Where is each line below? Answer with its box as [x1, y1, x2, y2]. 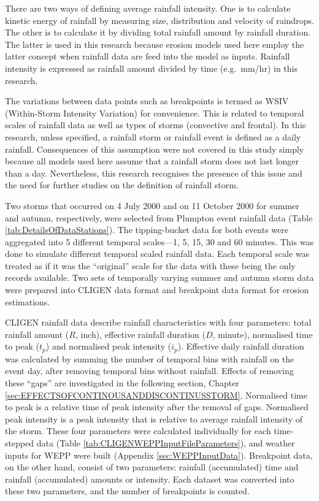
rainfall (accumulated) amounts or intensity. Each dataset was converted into [5, 472, 294, 485]
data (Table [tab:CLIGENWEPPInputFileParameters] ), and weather [36, 437, 295, 449]
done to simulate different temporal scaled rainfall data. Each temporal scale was [5, 247, 310, 260]
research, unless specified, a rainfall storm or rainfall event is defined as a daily [5, 130, 301, 143]
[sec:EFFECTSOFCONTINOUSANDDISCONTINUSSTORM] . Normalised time [5, 388, 307, 401]
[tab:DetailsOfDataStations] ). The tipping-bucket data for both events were [5, 223, 288, 236]
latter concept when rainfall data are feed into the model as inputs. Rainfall [5, 50, 290, 63]
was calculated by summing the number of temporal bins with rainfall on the [5, 352, 294, 365]
